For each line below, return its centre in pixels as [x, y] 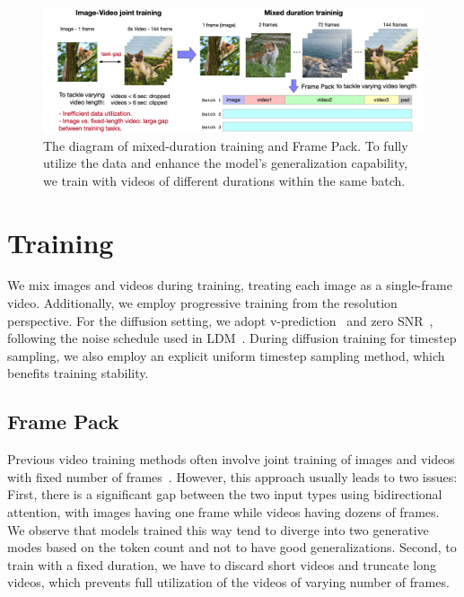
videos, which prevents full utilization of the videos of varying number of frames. [228, 582]
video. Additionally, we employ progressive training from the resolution [202, 303]
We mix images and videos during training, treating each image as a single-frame [230, 285]
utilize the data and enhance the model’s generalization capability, [226, 163]
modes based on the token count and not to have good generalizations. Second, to [232, 547]
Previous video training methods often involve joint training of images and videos [231, 459]
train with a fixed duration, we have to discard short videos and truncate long [222, 564]
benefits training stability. [78, 373]
